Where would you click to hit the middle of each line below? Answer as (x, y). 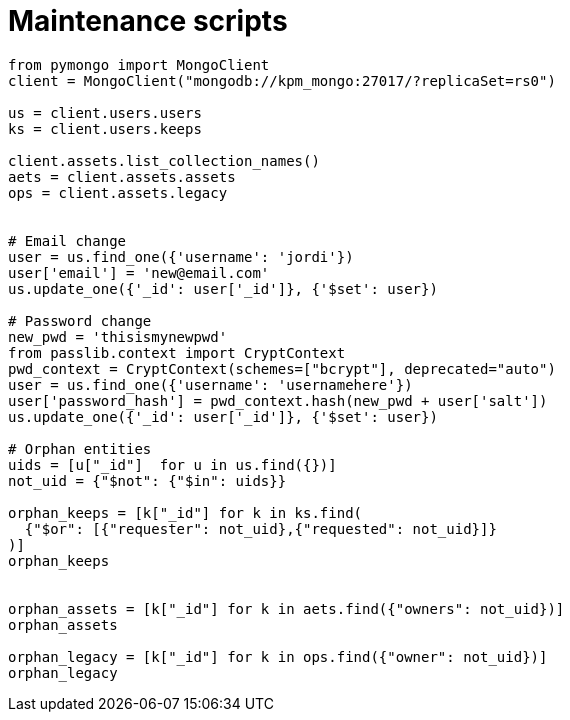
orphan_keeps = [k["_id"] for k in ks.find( (185, 512)
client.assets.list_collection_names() (164, 160)
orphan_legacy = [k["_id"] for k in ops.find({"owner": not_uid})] (278, 656)
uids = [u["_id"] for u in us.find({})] (172, 464)
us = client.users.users (105, 112)
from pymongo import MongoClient (139, 64)
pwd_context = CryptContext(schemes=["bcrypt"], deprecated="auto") (282, 368)
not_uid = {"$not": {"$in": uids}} (147, 480)
